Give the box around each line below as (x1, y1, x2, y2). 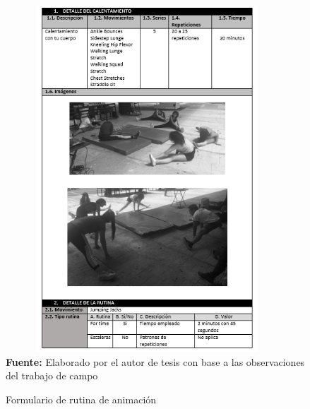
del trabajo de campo (6, 368, 98, 383)
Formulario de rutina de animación (6, 391, 157, 406)
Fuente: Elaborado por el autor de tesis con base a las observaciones (6, 354, 305, 369)
